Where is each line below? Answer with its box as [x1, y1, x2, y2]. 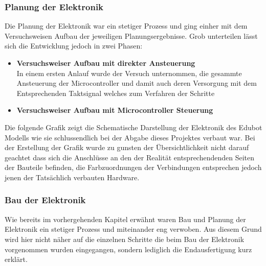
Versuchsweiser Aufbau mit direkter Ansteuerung [16, 58, 195, 68]
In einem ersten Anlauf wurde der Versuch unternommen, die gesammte [16, 67, 242, 78]
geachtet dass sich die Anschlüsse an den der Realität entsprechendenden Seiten [5, 152, 255, 162]
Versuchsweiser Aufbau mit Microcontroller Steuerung [16, 105, 213, 115]
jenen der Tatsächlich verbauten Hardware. [5, 172, 140, 182]
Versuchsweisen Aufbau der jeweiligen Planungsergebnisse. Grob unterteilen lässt [5, 30, 258, 41]
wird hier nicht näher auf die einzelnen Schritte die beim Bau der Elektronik [5, 233, 245, 244]
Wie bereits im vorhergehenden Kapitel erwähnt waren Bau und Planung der [5, 213, 246, 224]
